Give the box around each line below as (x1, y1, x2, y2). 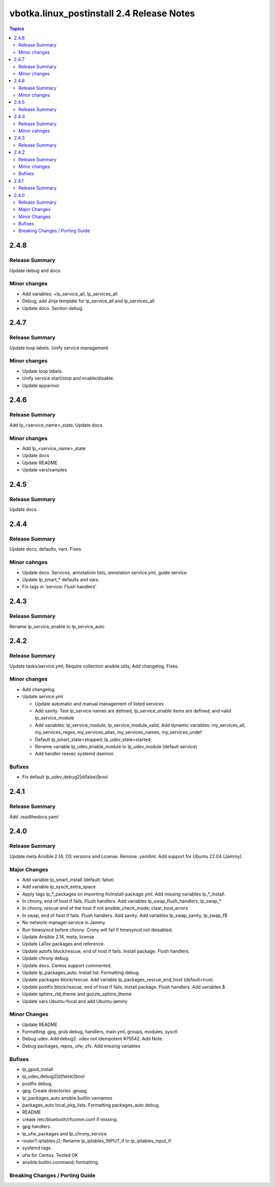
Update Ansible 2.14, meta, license (22, 934, 95, 940)
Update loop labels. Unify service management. (9, 345, 109, 351)
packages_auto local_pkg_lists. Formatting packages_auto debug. (22, 1102, 160, 1108)
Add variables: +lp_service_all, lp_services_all (22, 291, 118, 297)
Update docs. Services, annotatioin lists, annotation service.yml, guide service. (22, 569, 188, 576)
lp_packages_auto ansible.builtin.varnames (22, 1095, 113, 1101)
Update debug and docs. (9, 267, 62, 273)
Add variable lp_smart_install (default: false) (22, 876, 114, 883)
